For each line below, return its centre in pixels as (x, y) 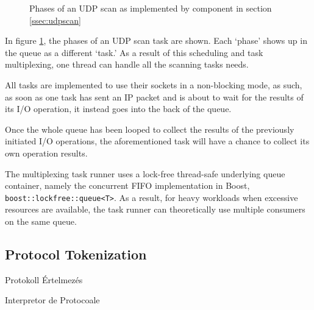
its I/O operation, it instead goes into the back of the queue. (118, 109)
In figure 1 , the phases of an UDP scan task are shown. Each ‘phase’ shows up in (156, 41)
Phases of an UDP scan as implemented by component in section (151, 8)
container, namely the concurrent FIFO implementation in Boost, (127, 185)
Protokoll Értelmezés (44, 279)
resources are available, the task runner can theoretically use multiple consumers (155, 209)
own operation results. (46, 153)
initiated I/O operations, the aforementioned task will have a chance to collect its (157, 141)
